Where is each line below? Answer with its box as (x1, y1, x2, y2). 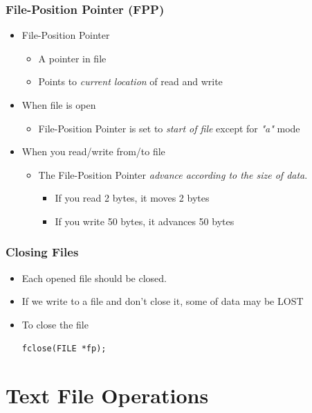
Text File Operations (6, 381, 209, 410)
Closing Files (6, 243, 79, 261)
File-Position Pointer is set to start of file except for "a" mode (38, 121, 300, 135)
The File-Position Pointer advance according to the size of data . (38, 167, 308, 182)
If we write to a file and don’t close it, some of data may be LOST (21, 294, 304, 308)
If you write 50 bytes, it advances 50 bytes (55, 213, 235, 228)
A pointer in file (38, 51, 107, 65)
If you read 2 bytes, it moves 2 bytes (55, 191, 210, 205)
